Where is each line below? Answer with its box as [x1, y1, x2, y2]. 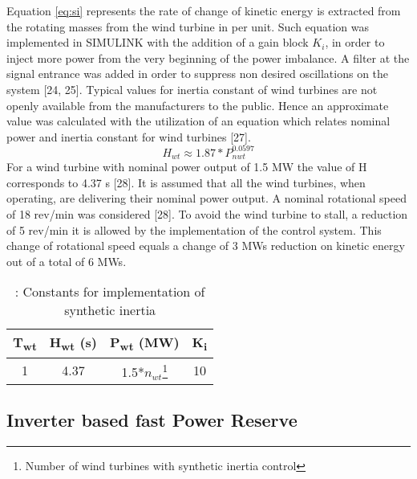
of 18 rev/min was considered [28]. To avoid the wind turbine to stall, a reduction [6, 206, 408, 223]
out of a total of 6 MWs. [6, 252, 127, 269]
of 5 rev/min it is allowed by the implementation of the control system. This [6, 221, 382, 238]
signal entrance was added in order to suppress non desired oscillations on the [6, 65, 389, 82]
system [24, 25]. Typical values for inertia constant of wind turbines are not [6, 80, 378, 97]
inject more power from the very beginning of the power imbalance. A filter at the [6, 49, 410, 66]
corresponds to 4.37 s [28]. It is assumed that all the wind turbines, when [6, 174, 366, 190]
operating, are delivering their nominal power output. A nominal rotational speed [6, 190, 407, 207]
